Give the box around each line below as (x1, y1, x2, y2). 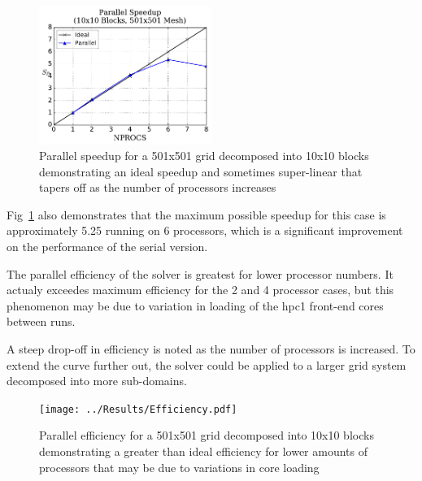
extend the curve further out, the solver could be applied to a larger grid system (7, 356, 407, 373)
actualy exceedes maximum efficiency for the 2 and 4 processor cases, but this (7, 281, 394, 298)
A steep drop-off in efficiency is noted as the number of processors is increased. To (7, 340, 415, 357)
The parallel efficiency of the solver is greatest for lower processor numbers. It (7, 265, 394, 282)
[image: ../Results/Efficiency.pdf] (39, 403, 237, 415)
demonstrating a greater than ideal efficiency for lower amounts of (39, 443, 368, 460)
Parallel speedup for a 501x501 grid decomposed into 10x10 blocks (39, 147, 369, 164)
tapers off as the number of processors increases (39, 179, 276, 196)
